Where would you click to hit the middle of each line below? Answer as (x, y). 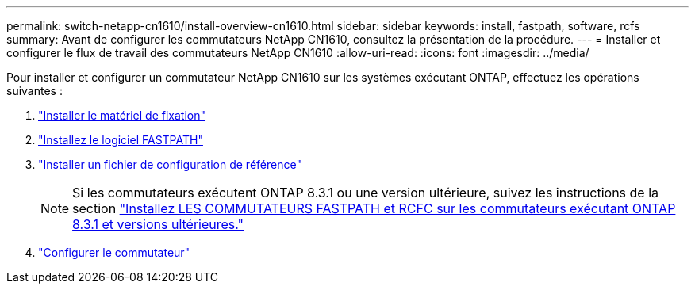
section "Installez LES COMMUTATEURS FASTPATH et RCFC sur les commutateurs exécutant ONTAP (374, 208)
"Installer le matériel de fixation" (122, 115)
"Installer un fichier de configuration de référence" (170, 164)
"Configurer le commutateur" (114, 252)
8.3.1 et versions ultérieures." (158, 224)
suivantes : (35, 91)
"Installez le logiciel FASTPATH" (121, 140)
